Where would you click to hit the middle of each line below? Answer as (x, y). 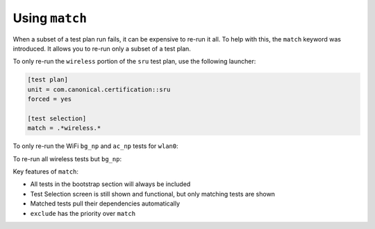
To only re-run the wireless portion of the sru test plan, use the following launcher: (134, 62)
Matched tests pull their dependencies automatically (105, 203)
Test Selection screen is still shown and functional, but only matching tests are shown (153, 194)
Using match (50, 18)
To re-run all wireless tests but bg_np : (67, 158)
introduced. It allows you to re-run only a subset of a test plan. (102, 48)
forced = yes (50, 99)
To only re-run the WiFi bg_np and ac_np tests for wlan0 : (95, 146)
